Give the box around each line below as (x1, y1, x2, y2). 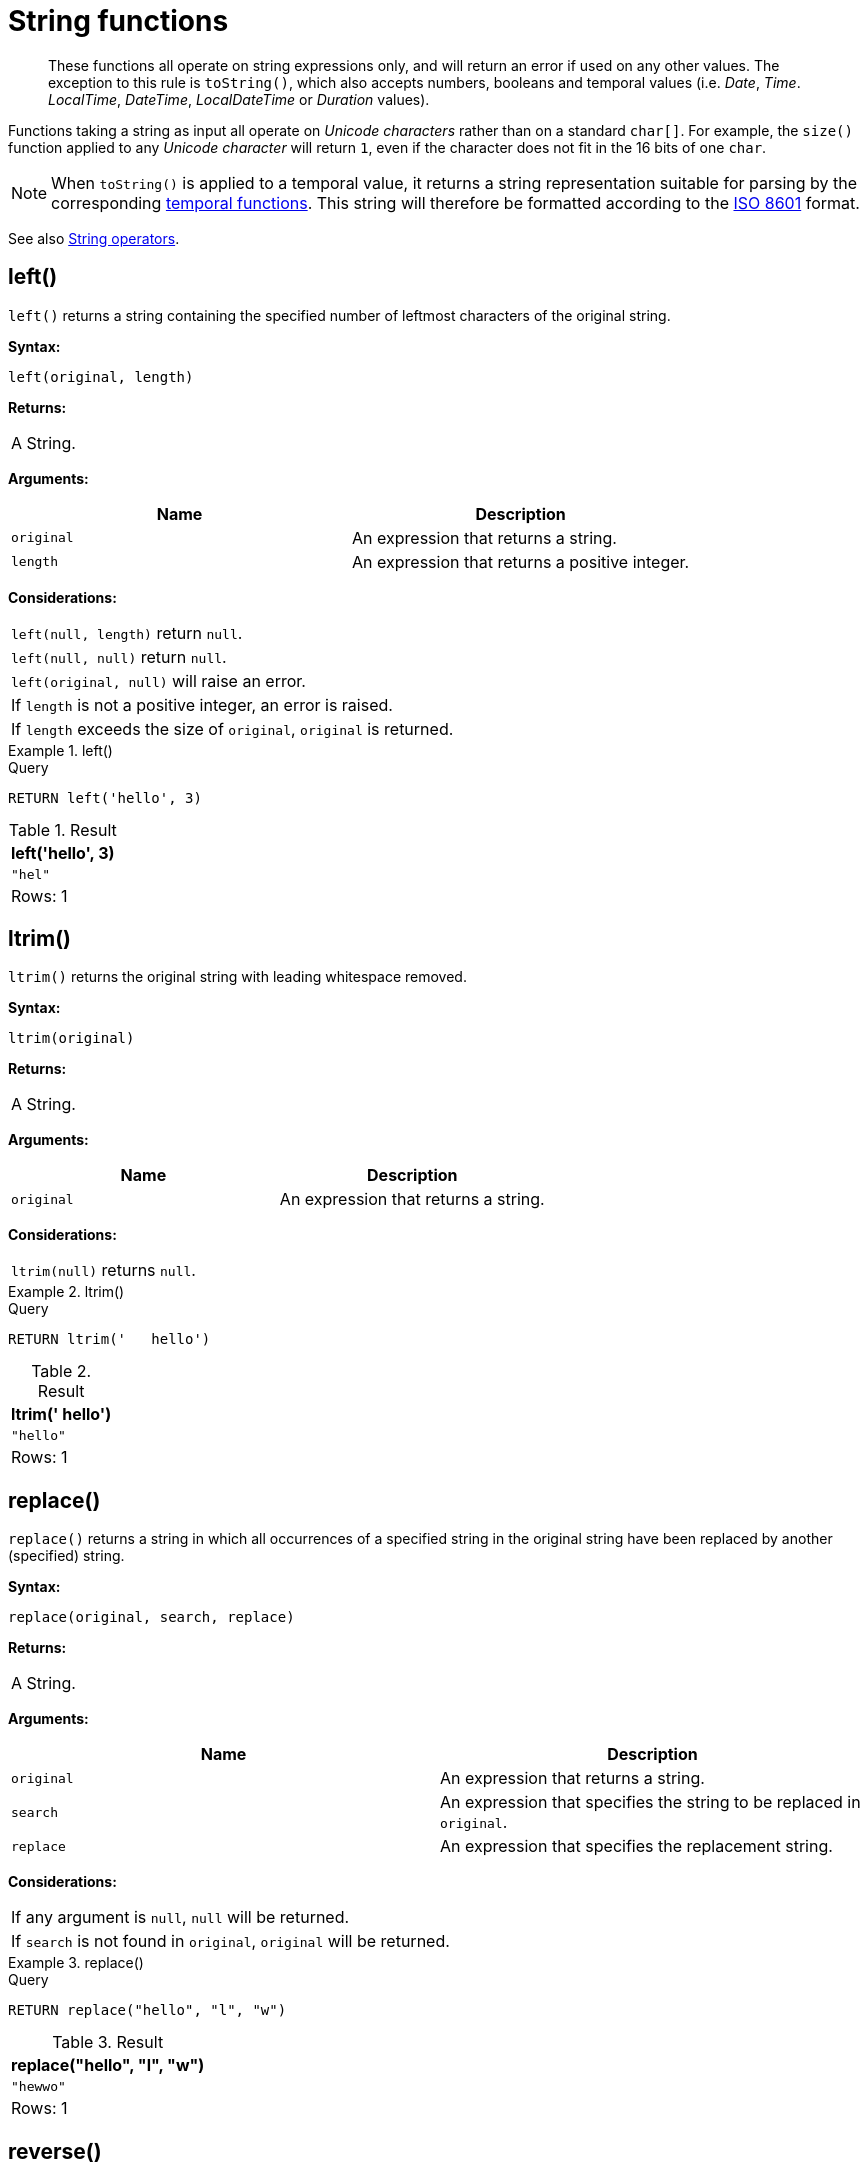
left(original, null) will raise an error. (11, 670, 306, 691)
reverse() (8, 2138, 102, 2164)
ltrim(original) (8, 1030, 135, 1047)
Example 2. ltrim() (8, 1283, 125, 1301)
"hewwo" (11, 2079, 66, 2095)
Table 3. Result (52, 2032, 164, 2053)
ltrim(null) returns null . (11, 1260, 196, 1281)
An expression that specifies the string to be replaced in (440, 1792, 861, 1813)
